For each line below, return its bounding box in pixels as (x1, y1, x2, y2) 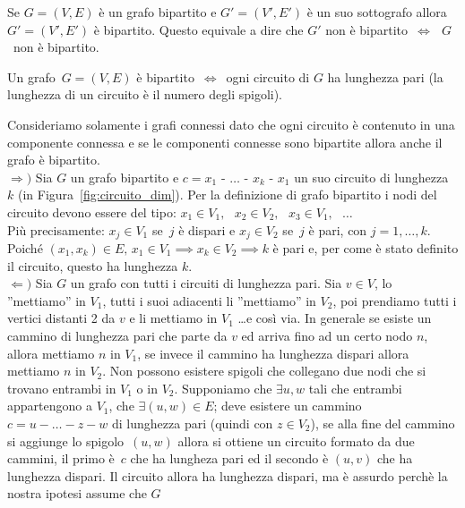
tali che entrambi (308, 378, 402, 397)
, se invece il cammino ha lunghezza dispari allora (137, 343, 409, 362)
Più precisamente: (7, 220, 105, 239)
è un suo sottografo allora (306, 3, 447, 21)
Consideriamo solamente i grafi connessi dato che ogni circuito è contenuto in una (7, 114, 455, 133)
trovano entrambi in (7, 378, 116, 397)
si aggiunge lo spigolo (7, 431, 125, 450)
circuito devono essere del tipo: (7, 202, 177, 221)
